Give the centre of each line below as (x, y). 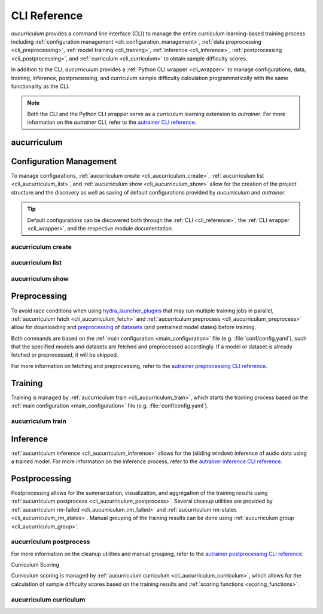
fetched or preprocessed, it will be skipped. (65, 355)
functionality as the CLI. (40, 86)
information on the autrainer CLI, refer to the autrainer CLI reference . (112, 122)
